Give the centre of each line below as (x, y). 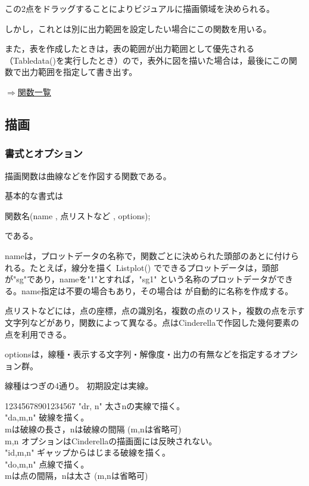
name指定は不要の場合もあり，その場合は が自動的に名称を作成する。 (157, 290)
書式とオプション (44, 153)
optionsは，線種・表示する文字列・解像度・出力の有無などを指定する (139, 354)
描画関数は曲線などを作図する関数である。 (88, 175)
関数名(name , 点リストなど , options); (78, 215)
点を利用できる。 (38, 334)
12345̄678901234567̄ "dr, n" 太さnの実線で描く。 (95, 405)
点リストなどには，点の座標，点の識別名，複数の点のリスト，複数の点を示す (155, 311)
